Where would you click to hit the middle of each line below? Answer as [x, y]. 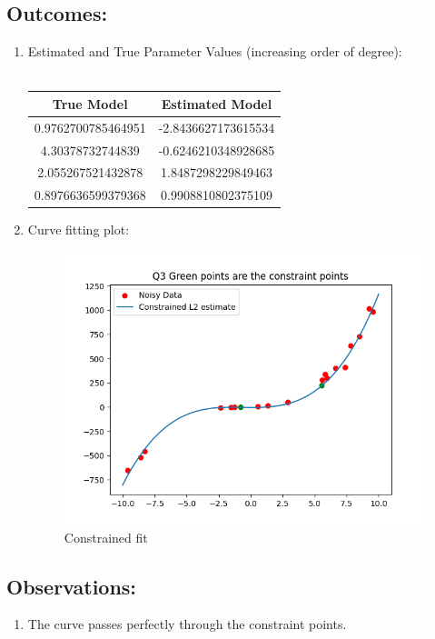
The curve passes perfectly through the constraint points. [187, 624]
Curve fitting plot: [79, 230]
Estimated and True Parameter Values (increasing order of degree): [215, 51]
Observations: [72, 586]
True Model [90, 103]
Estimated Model [217, 103]
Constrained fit [106, 537]
